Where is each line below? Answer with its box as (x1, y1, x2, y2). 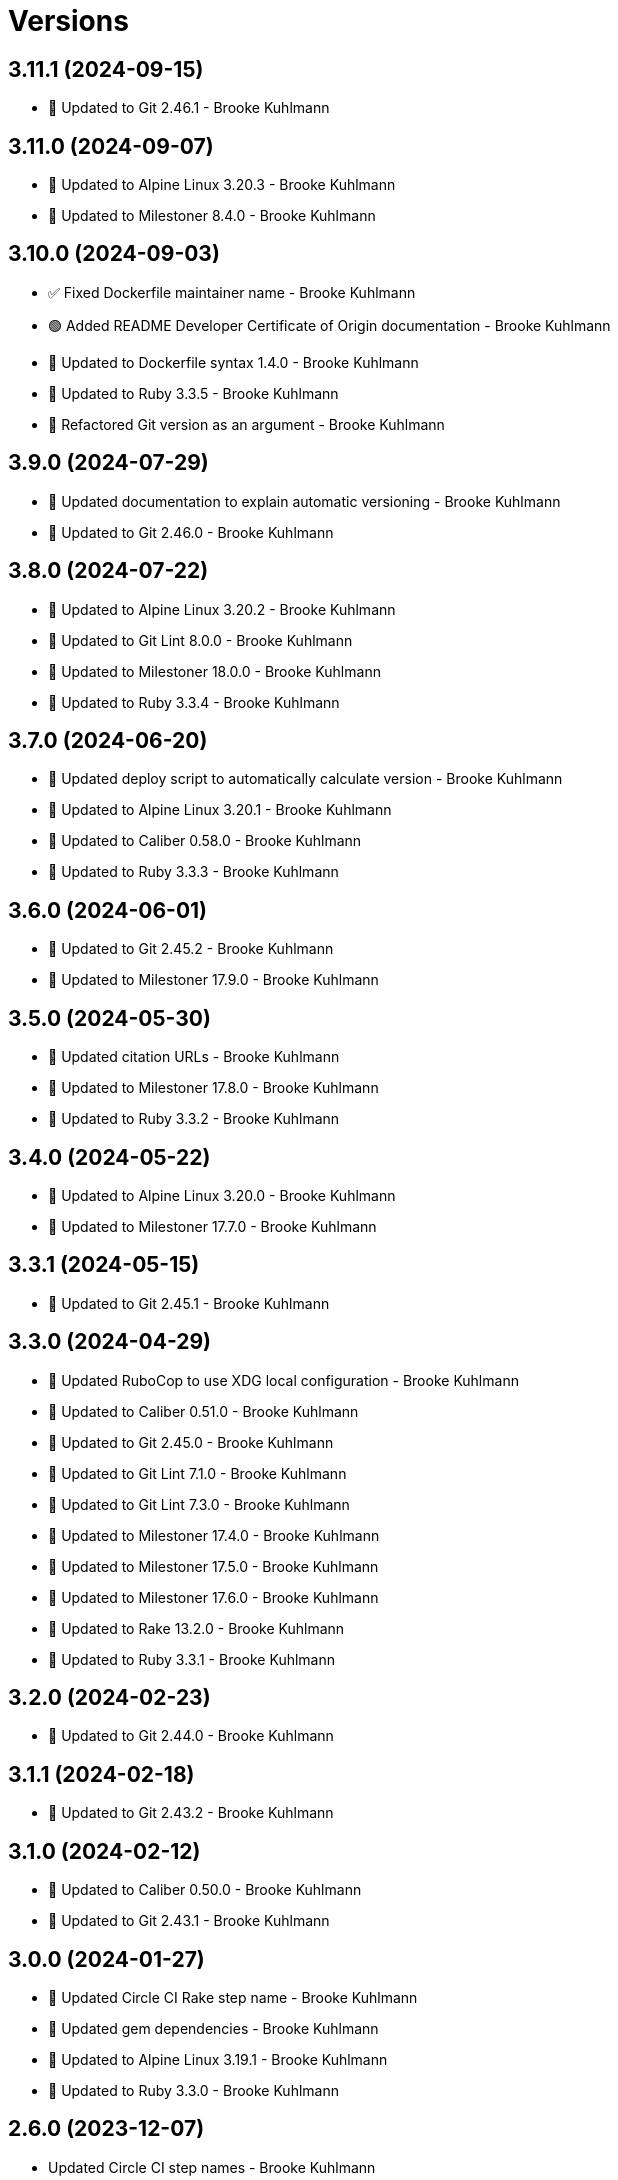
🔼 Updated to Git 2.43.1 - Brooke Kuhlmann (48, 1912, 330, 1930)
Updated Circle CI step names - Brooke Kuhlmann (48, 2158, 376, 2176)
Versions (8, 4, 129, 38)
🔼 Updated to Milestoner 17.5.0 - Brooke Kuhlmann (48, 1557, 379, 1575)
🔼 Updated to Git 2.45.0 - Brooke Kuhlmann (48, 1433, 334, 1451)
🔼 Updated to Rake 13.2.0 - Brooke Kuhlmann (48, 1619, 345, 1637)
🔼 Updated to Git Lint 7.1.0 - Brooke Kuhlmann (48, 1464, 347, 1482)
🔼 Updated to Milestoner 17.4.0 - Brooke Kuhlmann (48, 1526, 380, 1544)
